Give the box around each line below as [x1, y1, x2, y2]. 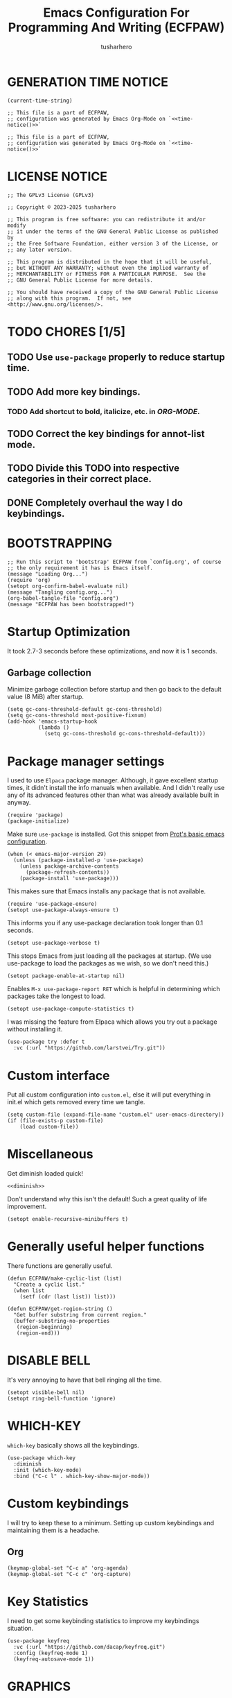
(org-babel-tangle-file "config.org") [7, 594, 119, 601]
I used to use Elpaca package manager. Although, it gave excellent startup [7, 776, 219, 784]
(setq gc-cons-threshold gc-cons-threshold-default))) [44, 730, 206, 737]
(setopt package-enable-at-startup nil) [7, 972, 126, 979]
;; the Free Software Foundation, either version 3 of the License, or [7, 240, 218, 247]
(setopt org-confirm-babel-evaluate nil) [7, 583, 129, 590]
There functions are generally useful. [7, 1262, 113, 1270]
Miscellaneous [7, 1147, 93, 1163]
